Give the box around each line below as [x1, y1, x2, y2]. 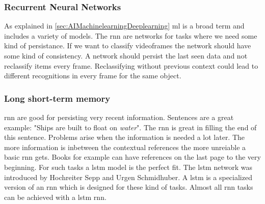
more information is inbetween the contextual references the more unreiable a [4, 141, 246, 152]
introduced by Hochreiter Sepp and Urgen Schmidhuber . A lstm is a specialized [4, 171, 252, 182]
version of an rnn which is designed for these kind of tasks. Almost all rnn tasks [4, 182, 253, 192]
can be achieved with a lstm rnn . [4, 191, 107, 202]
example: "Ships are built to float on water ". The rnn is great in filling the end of [4, 122, 257, 132]
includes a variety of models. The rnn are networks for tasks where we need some [4, 30, 257, 41]
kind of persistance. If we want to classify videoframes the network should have [4, 40, 251, 51]
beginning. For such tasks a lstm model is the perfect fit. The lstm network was [4, 161, 252, 172]
